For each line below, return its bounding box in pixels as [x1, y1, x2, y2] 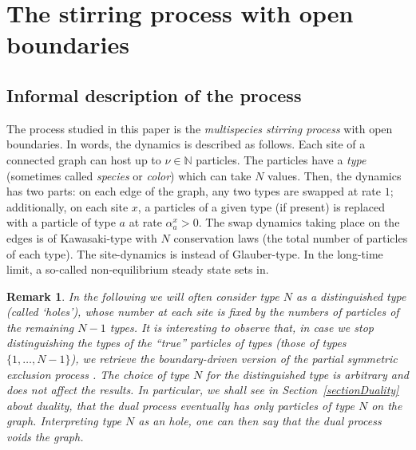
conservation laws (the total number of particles [173, 229, 408, 246]
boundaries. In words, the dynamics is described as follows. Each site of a [6, 136, 366, 152]
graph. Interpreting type [6, 412, 122, 429]
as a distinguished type [296, 287, 406, 304]
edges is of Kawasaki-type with [6, 229, 157, 246]
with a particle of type [6, 214, 116, 231]
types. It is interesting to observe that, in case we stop [109, 318, 374, 335]
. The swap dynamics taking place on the [198, 214, 400, 231]
